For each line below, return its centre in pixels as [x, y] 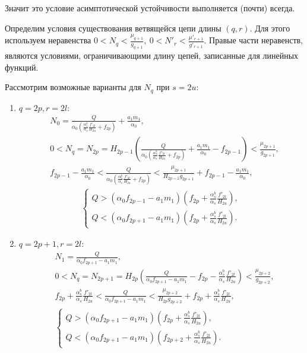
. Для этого [270, 28]
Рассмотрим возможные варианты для [73, 87]
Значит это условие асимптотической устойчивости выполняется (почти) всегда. [150, 8]
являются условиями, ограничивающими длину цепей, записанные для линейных [152, 55]
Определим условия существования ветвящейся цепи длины [113, 28]
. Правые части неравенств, [254, 40]
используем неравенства [48, 40]
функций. [22, 67]
